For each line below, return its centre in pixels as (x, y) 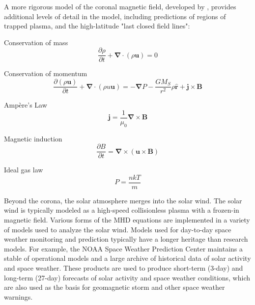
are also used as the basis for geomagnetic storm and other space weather (114, 287)
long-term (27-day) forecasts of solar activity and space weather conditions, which (127, 277)
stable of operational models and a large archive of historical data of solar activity (127, 258)
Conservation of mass (36, 42)
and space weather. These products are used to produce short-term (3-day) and (124, 268)
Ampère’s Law (26, 105)
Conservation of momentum (46, 73)
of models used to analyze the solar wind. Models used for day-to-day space (118, 229)
